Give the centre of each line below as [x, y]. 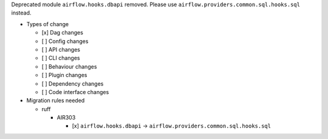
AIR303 [66, 118]
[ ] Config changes [65, 41]
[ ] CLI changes [61, 58]
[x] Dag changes [62, 33]
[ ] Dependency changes [73, 83]
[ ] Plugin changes [64, 75]
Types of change [48, 24]
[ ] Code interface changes [75, 92]
